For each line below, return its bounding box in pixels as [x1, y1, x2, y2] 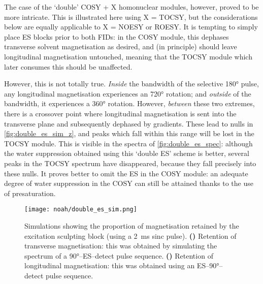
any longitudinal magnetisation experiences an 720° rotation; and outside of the [4, 88, 251, 99]
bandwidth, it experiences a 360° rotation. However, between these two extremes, [4, 98, 255, 109]
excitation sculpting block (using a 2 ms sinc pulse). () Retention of [24, 230, 237, 241]
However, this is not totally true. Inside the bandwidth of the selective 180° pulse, [4, 78, 259, 89]
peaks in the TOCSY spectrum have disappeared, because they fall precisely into [4, 157, 256, 168]
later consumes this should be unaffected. [4, 61, 133, 72]
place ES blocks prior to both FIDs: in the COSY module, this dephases [4, 31, 229, 42]
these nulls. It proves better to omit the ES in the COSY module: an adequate [4, 168, 248, 178]
